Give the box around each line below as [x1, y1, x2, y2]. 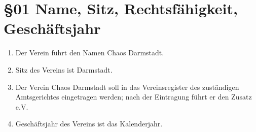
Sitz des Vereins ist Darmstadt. [15, 64, 113, 75]
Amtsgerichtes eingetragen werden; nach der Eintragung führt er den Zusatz [15, 91, 252, 102]
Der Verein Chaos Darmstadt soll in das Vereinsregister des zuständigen [15, 81, 239, 92]
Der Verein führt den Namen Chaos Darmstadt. [15, 47, 164, 58]
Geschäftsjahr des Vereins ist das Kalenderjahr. [15, 118, 163, 129]
